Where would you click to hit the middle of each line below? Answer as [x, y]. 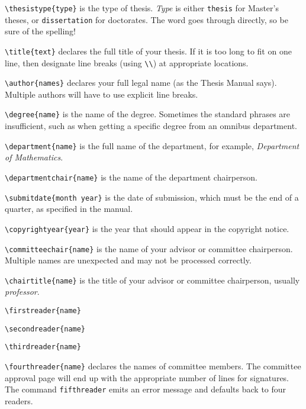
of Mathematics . [34, 157]
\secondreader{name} [45, 329]
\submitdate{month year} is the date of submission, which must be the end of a [152, 197]
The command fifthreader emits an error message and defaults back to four [146, 389]
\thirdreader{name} [43, 347]
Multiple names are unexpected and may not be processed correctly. [128, 260]
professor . [22, 292]
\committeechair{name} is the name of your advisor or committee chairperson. [149, 248]
